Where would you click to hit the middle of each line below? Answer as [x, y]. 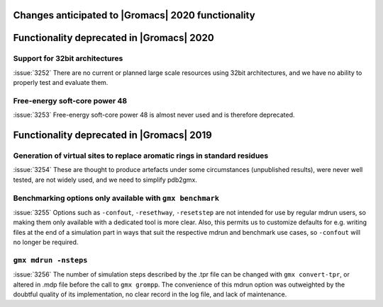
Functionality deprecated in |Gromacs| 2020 [113, 38]
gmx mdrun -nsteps [50, 260]
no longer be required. [46, 242]
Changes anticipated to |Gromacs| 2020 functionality [134, 15]
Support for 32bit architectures [68, 59]
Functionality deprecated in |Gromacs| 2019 [112, 135]
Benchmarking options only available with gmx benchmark [116, 198]
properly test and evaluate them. [61, 83]
